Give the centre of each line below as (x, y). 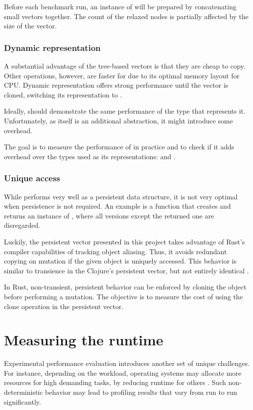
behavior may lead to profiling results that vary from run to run (141, 392)
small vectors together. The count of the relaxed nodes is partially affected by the (126, 16)
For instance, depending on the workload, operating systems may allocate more (123, 373)
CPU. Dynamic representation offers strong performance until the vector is (116, 85)
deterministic (23, 392)
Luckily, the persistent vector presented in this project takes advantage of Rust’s (125, 241)
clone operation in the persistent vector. (64, 306)
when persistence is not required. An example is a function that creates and (117, 206)
